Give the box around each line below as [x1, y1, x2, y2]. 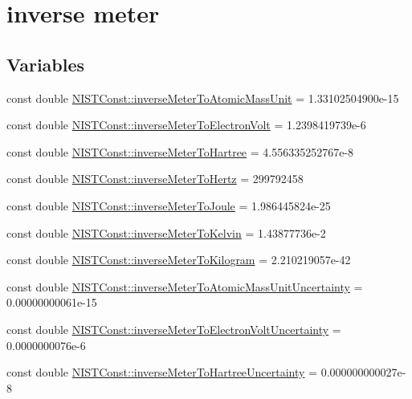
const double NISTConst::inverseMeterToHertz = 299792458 [6, 170, 304, 187]
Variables [6, 51, 85, 76]
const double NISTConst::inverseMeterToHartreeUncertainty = [6, 364, 317, 381]
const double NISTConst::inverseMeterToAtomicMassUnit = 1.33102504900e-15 [6, 89, 399, 106]
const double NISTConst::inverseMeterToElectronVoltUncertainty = [6, 320, 341, 337]
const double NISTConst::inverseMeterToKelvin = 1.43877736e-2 [6, 224, 326, 241]
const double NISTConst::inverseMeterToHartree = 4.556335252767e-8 [6, 143, 354, 160]
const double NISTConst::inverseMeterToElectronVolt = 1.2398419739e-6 [6, 116, 366, 133]
